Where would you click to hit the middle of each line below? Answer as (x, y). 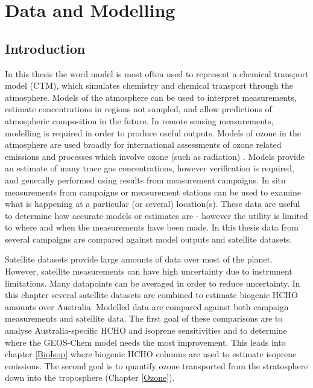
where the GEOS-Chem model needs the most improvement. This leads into (145, 342)
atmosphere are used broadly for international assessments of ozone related (143, 145)
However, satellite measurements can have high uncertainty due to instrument (149, 271)
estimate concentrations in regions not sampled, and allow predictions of (138, 109)
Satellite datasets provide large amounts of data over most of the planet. (139, 259)
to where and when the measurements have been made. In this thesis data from (152, 227)
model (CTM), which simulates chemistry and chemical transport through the (149, 85)
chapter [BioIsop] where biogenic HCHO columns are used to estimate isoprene (151, 354)
